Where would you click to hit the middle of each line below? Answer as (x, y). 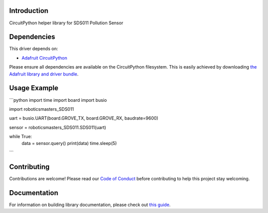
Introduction (29, 11)
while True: (21, 137)
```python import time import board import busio (58, 100)
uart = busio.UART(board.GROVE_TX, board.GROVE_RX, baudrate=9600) (84, 118)
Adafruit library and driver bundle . (44, 74)
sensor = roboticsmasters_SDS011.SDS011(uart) (58, 127)
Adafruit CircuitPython (44, 58)
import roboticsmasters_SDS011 (41, 109)
